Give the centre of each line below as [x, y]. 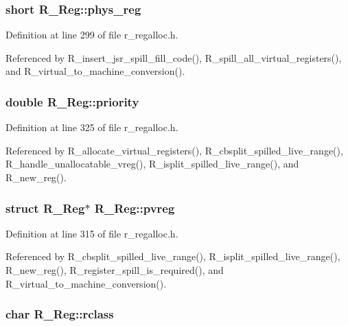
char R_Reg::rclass [60, 314]
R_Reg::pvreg [135, 208]
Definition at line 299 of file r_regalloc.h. [92, 35]
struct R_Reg [45, 208]
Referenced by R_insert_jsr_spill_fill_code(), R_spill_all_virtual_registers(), [174, 57]
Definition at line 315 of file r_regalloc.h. [92, 233]
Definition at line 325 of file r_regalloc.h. [92, 127]
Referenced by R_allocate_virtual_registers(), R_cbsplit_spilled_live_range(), [174, 150]
